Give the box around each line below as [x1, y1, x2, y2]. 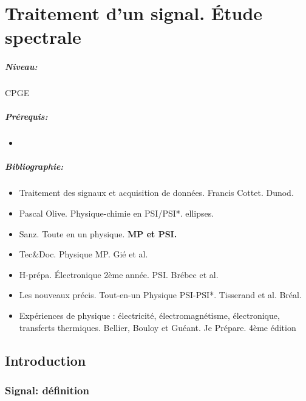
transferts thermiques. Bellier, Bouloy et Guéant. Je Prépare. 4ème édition [19, 321, 296, 333]
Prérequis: [5, 110, 48, 123]
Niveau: [5, 60, 38, 73]
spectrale [5, 24, 81, 49]
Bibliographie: [5, 160, 64, 173]
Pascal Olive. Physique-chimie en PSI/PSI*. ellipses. [19, 207, 214, 220]
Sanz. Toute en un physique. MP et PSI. [19, 227, 177, 240]
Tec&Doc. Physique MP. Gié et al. [19, 248, 148, 260]
